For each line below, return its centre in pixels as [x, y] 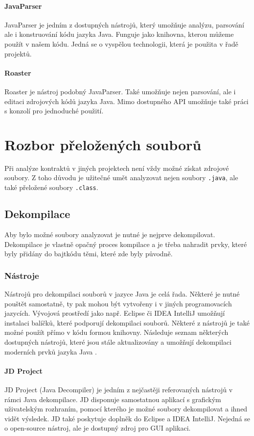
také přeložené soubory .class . [51, 187]
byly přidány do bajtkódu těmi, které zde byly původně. [89, 254]
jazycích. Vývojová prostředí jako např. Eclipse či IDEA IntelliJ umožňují [115, 313]
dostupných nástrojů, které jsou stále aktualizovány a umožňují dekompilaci [118, 341]
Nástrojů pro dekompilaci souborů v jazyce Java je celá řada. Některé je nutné [122, 293]
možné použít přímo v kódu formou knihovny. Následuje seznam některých [116, 332]
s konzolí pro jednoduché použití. [54, 111]
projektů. [18, 53]
